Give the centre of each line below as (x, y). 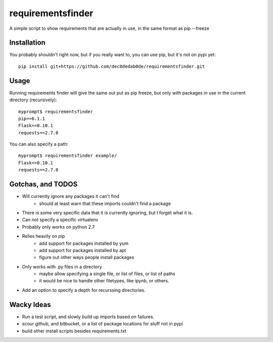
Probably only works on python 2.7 (58, 227)
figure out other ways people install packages (87, 258)
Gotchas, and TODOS (43, 184)
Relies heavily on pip (43, 236)
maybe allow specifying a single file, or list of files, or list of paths (107, 274)
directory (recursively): (33, 100)
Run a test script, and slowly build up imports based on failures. (88, 317)
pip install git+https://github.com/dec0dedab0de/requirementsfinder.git (112, 66)
